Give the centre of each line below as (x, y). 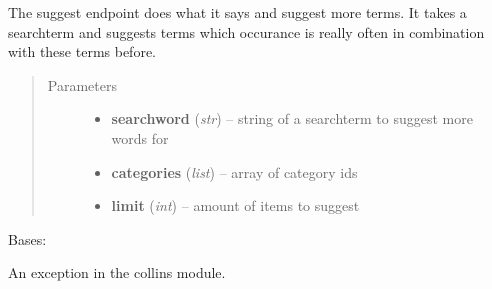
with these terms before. (82, 51)
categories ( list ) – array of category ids (234, 171)
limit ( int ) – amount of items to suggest (235, 205)
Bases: (27, 238)
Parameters (82, 84)
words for (140, 137)
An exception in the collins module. (117, 272)
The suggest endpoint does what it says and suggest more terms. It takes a (237, 12)
